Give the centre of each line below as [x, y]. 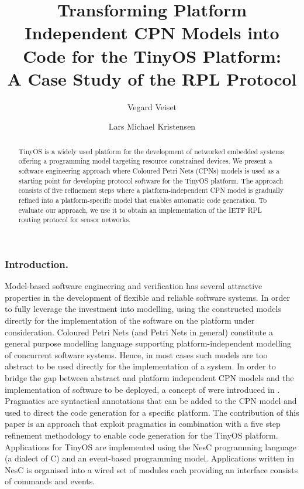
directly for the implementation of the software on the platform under [130, 320]
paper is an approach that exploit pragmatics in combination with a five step [143, 424]
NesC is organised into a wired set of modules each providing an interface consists [151, 469]
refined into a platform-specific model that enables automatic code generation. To [143, 200]
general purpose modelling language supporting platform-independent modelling [148, 343]
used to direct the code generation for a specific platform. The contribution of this [152, 412]
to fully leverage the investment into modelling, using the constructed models [143, 309]
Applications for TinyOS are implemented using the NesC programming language [151, 446]
